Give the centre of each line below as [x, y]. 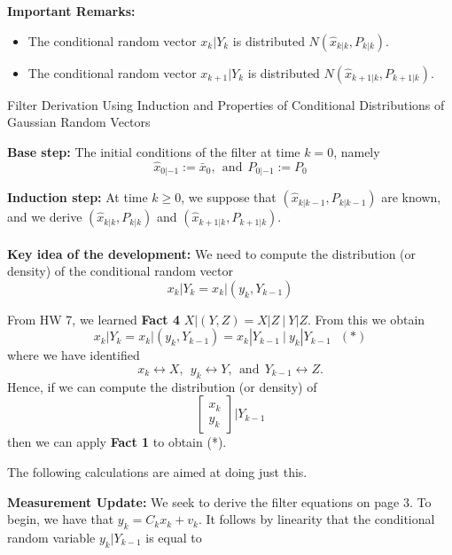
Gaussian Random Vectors [79, 122]
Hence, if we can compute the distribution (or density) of [162, 386]
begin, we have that [61, 519]
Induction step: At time [78, 197]
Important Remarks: [71, 11]
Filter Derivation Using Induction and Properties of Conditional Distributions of [226, 104]
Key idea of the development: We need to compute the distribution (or [212, 253]
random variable [51, 537]
